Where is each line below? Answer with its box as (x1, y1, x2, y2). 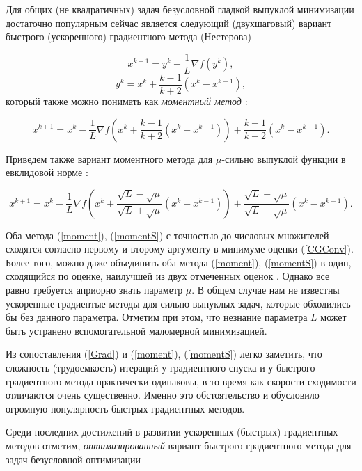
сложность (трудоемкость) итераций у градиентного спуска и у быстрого (6, 360, 315, 375)
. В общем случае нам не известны (191, 282, 340, 297)
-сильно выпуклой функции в (221, 151, 346, 166)
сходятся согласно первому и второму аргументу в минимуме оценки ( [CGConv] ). (6, 241, 354, 256)
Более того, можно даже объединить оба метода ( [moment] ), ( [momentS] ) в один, (6, 255, 352, 269)
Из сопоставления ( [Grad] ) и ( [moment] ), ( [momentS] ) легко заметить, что (6, 346, 322, 361)
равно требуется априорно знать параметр (6, 282, 183, 297)
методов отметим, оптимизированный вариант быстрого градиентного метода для (6, 438, 352, 452)
